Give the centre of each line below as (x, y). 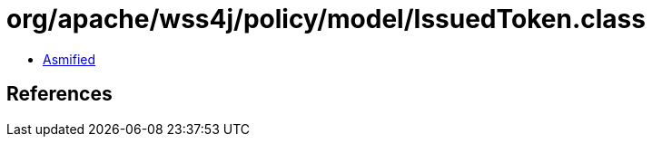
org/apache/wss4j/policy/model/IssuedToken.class (326, 19)
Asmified (69, 59)
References (59, 94)
